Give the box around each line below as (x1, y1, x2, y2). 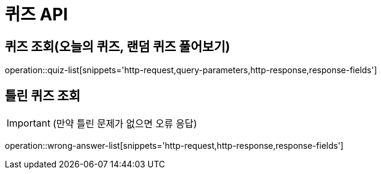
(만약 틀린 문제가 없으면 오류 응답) (52, 118, 197, 130)
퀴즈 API (5, 4, 68, 25)
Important (7, 117, 50, 130)
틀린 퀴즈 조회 (5, 88, 80, 103)
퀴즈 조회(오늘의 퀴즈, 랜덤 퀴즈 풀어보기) (5, 38, 230, 54)
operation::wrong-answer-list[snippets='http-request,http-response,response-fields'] (5, 140, 344, 151)
